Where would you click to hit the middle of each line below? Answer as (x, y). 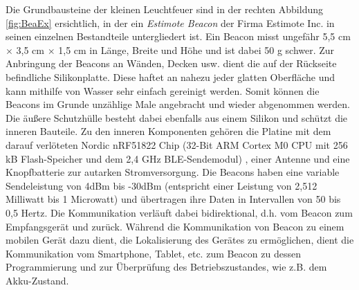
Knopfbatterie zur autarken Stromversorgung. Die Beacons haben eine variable (173, 172)
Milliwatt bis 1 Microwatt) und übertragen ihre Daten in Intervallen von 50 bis (173, 199)
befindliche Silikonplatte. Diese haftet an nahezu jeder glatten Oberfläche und (171, 76)
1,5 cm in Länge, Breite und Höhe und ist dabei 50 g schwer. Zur (196, 49)
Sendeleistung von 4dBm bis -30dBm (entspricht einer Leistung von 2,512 (162, 185)
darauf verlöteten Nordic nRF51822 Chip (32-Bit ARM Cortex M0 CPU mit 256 (177, 144)
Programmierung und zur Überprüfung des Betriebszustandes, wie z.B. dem (166, 267)
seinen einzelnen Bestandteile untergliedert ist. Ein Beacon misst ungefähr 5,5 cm (178, 36)
